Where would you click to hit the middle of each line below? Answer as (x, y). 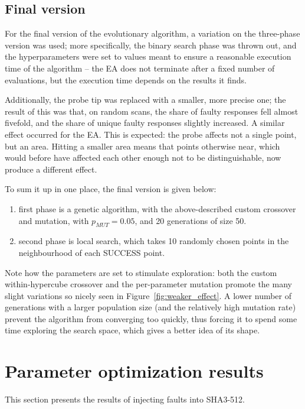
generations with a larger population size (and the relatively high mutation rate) (150, 307)
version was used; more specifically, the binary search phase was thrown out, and (151, 45)
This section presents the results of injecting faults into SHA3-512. (125, 399)
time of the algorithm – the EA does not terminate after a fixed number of (140, 68)
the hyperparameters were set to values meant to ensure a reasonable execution (148, 56)
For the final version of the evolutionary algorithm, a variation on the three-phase (152, 33)
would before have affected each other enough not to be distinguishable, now (143, 158)
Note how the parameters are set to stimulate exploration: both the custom (141, 272)
